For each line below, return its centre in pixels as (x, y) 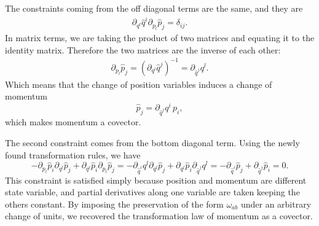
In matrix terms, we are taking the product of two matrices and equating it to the (160, 38)
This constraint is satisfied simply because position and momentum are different (156, 180)
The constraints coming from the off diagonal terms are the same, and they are (154, 8)
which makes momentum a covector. (73, 122)
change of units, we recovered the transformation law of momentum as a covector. (159, 216)
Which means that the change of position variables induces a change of (139, 84)
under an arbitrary (276, 204)
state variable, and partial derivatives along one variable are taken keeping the (152, 192)
